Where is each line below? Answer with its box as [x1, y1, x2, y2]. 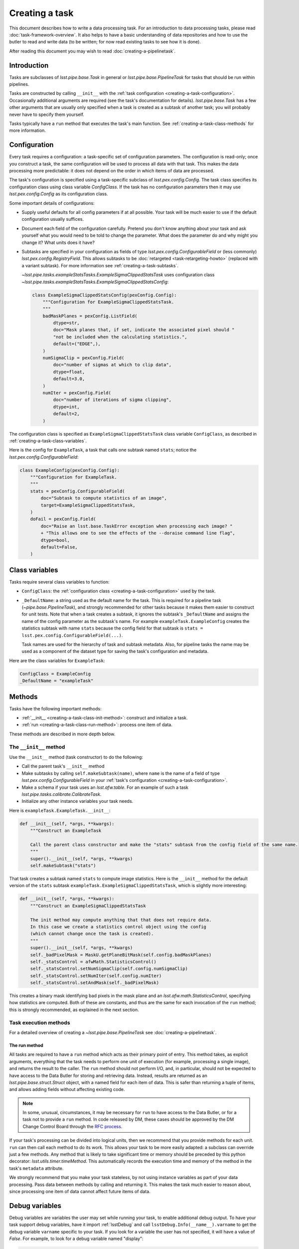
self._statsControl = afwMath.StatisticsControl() [30, 959, 156, 964]
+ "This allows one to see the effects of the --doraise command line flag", [40, 530, 235, 536]
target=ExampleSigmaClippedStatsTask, [40, 502, 136, 508]
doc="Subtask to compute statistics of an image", [40, 495, 167, 501]
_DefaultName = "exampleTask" [19, 678, 94, 684]
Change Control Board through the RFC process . [22, 1123, 123, 1129]
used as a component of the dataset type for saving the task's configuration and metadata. [21, 648, 209, 654]
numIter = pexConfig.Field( [42, 390, 112, 396]
